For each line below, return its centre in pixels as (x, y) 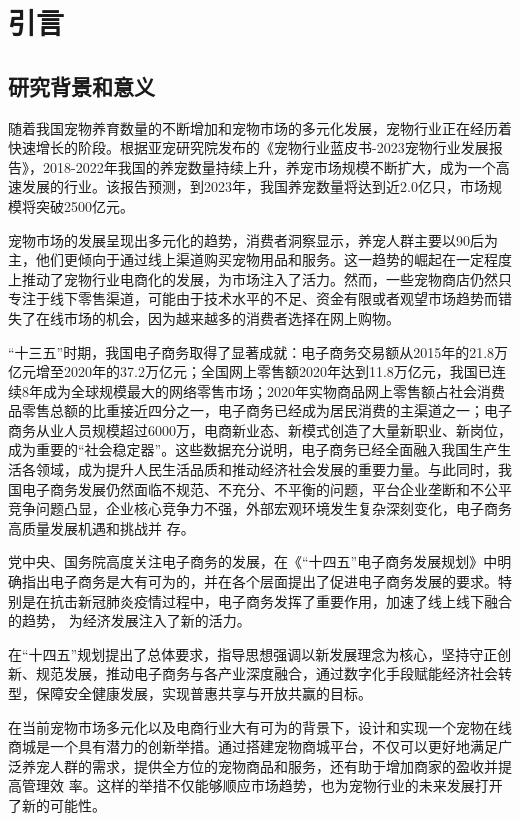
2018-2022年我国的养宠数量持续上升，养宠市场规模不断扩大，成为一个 (269, 166)
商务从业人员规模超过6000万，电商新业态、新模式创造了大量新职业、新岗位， (260, 429)
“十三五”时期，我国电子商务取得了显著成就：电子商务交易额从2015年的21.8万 (258, 351)
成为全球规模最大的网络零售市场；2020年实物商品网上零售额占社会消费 (273, 390)
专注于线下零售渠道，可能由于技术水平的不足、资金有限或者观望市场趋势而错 (260, 298)
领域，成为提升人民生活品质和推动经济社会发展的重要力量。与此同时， (266, 469)
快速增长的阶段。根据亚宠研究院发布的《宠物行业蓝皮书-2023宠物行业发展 (248, 147)
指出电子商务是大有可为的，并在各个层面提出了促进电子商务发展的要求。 (259, 581)
